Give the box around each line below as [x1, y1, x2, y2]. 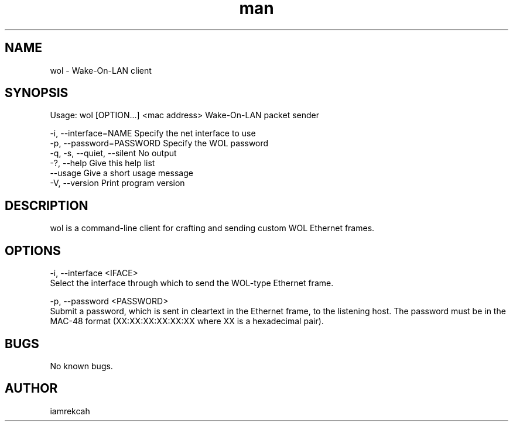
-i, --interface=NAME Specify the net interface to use [50, 128, 256, 139]
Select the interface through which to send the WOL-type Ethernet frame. [50, 278, 334, 288]
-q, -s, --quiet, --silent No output [50, 148, 177, 159]
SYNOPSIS [5, 85, 69, 101]
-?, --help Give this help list [50, 158, 155, 169]
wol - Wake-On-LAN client [50, 65, 152, 75]
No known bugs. [50, 360, 113, 371]
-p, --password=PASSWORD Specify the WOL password [50, 138, 269, 149]
